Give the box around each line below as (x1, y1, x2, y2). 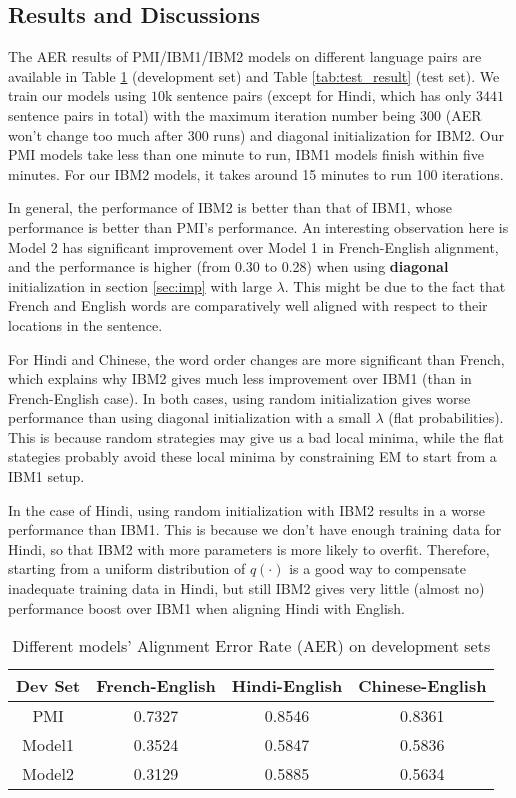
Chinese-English (358, 674, 487, 698)
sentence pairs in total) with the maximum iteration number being (8, 104, 416, 125)
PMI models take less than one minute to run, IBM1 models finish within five (8, 144, 485, 165)
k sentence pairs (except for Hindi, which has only (164, 85, 472, 106)
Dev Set (16, 674, 81, 698)
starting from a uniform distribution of (8, 558, 246, 579)
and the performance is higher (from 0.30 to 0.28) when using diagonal (8, 256, 449, 277)
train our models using (8, 85, 147, 106)
